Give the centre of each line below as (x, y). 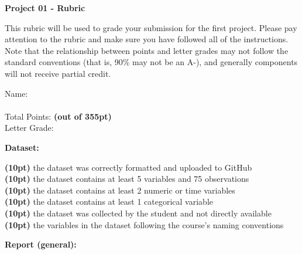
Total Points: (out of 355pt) (58, 116)
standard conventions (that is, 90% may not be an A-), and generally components (151, 62)
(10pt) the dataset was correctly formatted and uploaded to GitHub (128, 167)
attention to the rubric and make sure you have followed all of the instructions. (147, 39)
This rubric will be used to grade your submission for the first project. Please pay (151, 27)
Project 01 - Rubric (45, 8)
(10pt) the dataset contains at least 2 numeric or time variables (120, 190)
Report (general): (41, 244)
